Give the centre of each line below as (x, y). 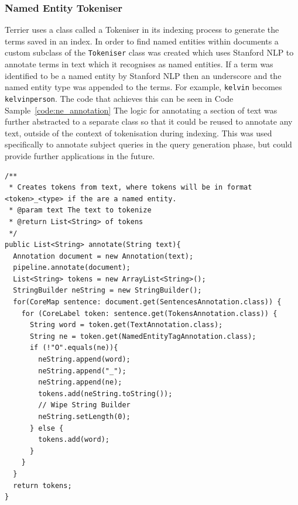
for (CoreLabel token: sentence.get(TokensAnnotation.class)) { (149, 313)
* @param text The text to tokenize (80, 210)
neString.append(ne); (80, 382)
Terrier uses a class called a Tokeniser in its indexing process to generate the (142, 30)
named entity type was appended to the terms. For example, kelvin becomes (143, 87)
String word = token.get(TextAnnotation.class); (126, 325)
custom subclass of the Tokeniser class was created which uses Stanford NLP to (149, 52)
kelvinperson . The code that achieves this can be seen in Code (119, 98)
